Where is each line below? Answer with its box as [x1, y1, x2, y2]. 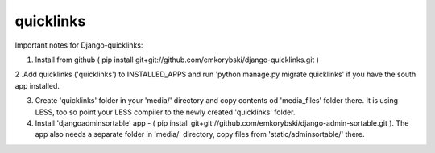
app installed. [14, 81, 60, 90]
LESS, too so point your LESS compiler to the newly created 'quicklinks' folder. [35, 107, 296, 117]
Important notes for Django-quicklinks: [14, 40, 143, 50]
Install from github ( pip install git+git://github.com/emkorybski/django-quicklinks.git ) [35, 55, 320, 64]
